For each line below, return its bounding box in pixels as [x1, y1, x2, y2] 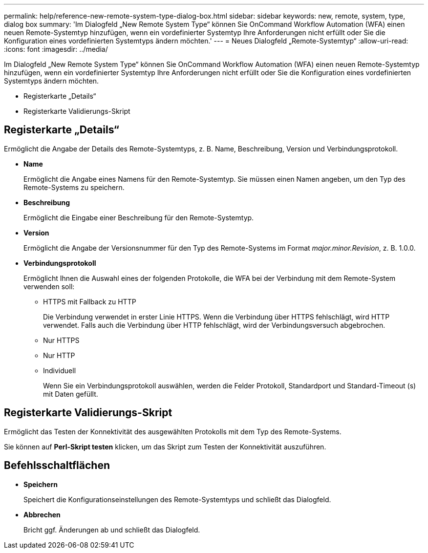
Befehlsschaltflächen [4, 459, 110, 472]
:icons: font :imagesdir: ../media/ [4, 45, 108, 53]
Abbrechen [23, 510, 61, 519]
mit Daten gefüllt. [43, 389, 98, 398]
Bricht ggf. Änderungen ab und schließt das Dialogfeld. [23, 525, 200, 534]
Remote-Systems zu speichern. [23, 183, 125, 191]
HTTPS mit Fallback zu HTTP [43, 297, 136, 306]
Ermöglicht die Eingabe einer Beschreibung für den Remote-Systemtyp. [23, 213, 254, 222]
